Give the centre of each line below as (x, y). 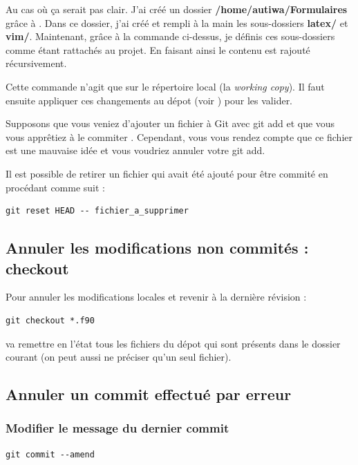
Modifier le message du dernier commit (117, 428)
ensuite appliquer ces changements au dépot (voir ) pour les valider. (149, 100)
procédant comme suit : (55, 187)
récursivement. (36, 63)
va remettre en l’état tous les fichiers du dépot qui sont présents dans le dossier (173, 343)
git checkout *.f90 (50, 320)
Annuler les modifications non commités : (157, 248)
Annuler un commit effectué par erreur (149, 394)
